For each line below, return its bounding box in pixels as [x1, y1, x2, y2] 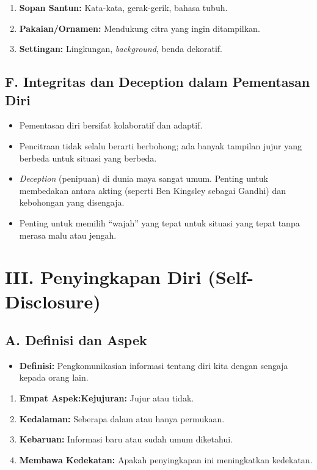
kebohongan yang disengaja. [19, 196, 125, 209]
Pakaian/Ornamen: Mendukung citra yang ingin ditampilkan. [19, 21, 260, 34]
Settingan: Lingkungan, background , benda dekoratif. [19, 42, 223, 55]
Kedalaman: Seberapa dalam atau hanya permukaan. [19, 412, 225, 425]
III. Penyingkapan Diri [5, 264, 202, 289]
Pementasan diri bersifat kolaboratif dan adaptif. [19, 119, 203, 132]
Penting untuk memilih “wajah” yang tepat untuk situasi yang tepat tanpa [19, 216, 300, 229]
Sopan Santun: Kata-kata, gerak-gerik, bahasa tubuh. [19, 1, 228, 13]
